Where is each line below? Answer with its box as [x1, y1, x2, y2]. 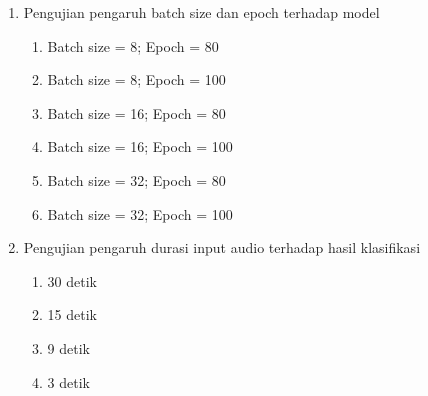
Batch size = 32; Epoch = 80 [47, 169, 226, 190]
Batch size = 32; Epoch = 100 [47, 203, 233, 224]
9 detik [47, 337, 90, 358]
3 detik [47, 371, 90, 392]
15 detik [47, 304, 97, 325]
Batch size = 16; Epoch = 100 [47, 136, 233, 157]
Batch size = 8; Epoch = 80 [47, 35, 219, 56]
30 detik [47, 270, 97, 291]
